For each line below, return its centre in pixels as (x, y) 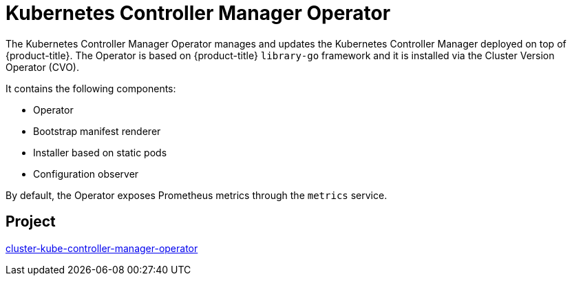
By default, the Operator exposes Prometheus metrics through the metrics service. (197, 195)
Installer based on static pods (100, 152)
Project (31, 222)
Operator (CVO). (42, 67)
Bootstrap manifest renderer (97, 131)
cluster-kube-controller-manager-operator (102, 248)
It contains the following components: (91, 88)
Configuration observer (86, 174)
